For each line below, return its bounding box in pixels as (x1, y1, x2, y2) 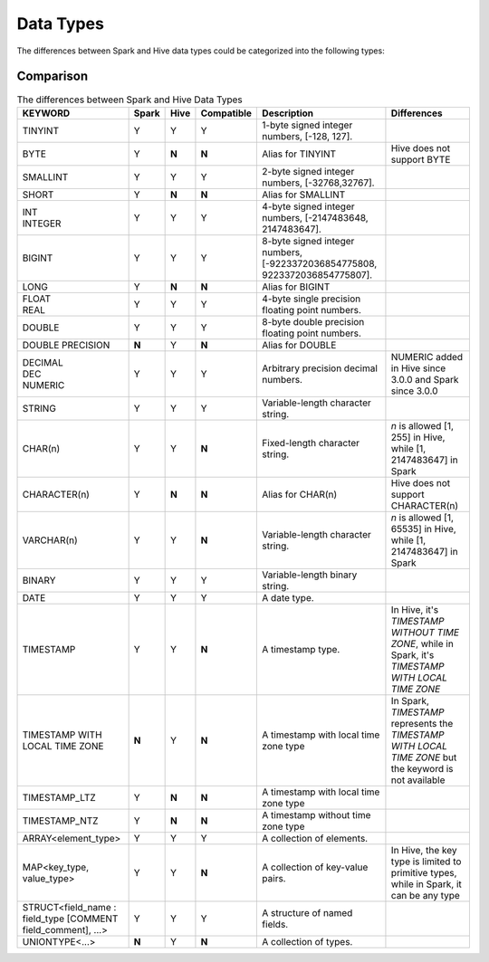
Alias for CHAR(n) (262, 488, 338, 500)
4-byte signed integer (262, 200, 355, 213)
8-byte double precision (262, 315, 365, 328)
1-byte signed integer (262, 119, 353, 131)
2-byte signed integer (262, 165, 355, 177)
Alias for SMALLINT (262, 188, 346, 201)
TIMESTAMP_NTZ (22, 814, 99, 827)
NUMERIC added (390, 350, 464, 363)
